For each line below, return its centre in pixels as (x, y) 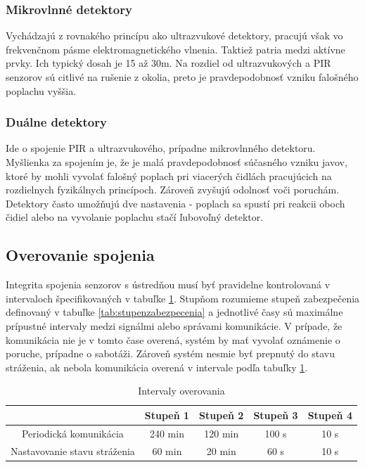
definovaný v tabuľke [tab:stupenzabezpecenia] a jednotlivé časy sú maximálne (174, 312)
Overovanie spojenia (80, 255)
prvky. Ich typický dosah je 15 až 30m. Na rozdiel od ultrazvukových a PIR (168, 63)
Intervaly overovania (181, 391)
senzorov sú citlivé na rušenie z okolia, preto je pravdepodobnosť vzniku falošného (182, 77)
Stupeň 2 (222, 415)
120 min (222, 433)
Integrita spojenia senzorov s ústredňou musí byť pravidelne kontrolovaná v (168, 284)
